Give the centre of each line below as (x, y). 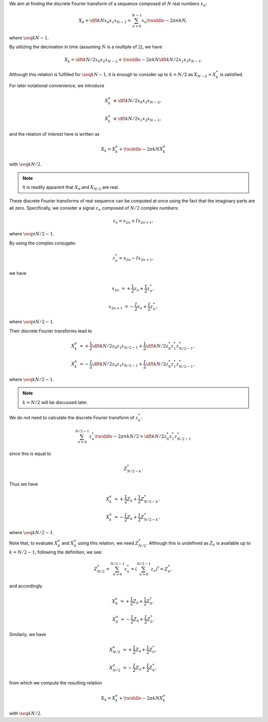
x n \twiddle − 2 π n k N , (165, 21)
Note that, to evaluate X (33, 543)
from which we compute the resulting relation (56, 683)
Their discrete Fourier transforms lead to (51, 331)
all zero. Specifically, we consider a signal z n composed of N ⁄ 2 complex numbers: (94, 208)
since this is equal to (30, 454)
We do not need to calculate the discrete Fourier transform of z (74, 417)
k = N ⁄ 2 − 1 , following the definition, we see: (56, 552)
